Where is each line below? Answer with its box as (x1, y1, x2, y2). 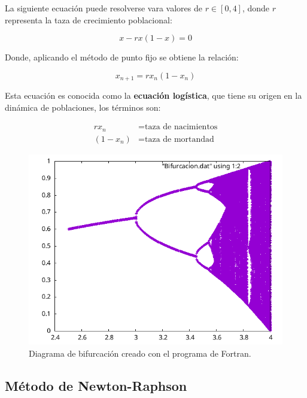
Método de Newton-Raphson (5, 376, 187, 394)
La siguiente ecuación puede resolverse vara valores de (5, 2, 202, 14)
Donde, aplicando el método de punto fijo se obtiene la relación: (5, 51, 239, 63)
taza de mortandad (145, 135, 214, 144)
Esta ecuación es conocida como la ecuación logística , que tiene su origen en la (5, 89, 302, 102)
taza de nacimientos (145, 123, 218, 132)
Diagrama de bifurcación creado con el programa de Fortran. (29, 347, 251, 359)
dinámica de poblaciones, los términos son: (5, 101, 161, 113)
